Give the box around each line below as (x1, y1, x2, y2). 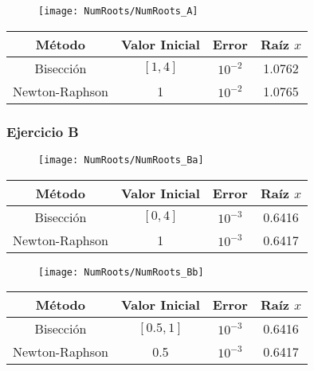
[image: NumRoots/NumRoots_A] (38, 6, 198, 17)
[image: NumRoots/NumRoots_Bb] (38, 266, 204, 278)
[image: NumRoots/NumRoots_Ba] (38, 154, 204, 166)
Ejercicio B (6, 121, 79, 141)
